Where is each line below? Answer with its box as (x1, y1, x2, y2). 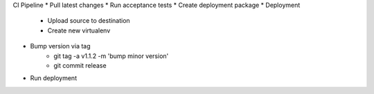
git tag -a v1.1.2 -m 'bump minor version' (53, 52, 169, 60)
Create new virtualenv (47, 26, 111, 35)
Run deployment (30, 74, 78, 82)
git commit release (53, 61, 107, 69)
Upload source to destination (47, 17, 131, 25)
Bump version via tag (30, 42, 91, 50)
